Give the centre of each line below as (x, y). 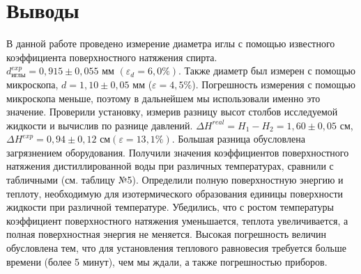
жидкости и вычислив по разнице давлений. (100, 125)
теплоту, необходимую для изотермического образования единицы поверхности (175, 193)
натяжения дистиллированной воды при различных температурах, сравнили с (170, 166)
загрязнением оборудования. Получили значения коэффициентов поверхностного (178, 152)
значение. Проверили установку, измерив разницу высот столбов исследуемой (172, 112)
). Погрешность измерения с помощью (274, 84)
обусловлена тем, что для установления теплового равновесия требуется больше (176, 248)
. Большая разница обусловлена (238, 139)
